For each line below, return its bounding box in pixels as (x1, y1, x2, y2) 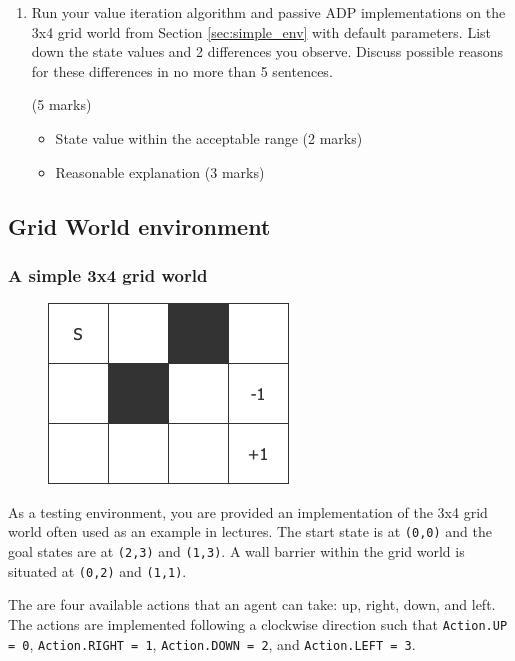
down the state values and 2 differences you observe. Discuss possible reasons (31, 41, 504, 62)
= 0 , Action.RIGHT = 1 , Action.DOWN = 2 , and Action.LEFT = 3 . (8, 633, 416, 654)
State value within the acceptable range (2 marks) (55, 127, 363, 148)
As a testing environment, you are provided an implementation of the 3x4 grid (8, 501, 488, 522)
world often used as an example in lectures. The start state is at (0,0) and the (8, 521, 492, 542)
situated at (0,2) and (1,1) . (8, 560, 187, 581)
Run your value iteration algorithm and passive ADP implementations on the (31, 2, 506, 22)
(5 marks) (31, 94, 92, 115)
